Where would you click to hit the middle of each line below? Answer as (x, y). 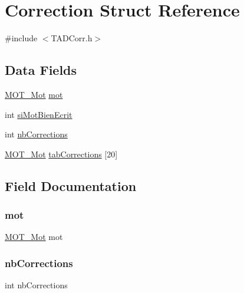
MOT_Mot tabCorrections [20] (61, 154)
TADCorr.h (72, 38)
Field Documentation (71, 185)
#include (21, 38)
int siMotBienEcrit (39, 114)
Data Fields (41, 70)
